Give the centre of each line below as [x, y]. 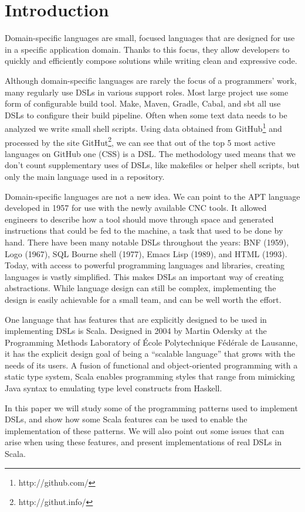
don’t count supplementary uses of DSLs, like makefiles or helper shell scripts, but [152, 165]
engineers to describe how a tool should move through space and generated [139, 219]
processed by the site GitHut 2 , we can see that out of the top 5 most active [140, 141]
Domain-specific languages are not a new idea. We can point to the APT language [152, 196]
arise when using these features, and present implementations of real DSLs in [143, 442]
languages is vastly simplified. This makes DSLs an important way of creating [144, 276]
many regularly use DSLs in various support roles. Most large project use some [147, 92]
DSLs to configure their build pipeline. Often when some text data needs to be [146, 115]
